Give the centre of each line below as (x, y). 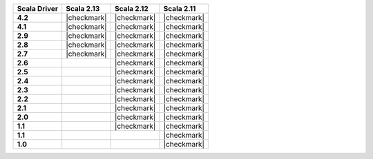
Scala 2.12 (131, 9)
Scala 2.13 (83, 9)
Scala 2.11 (180, 9)
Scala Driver (38, 9)
